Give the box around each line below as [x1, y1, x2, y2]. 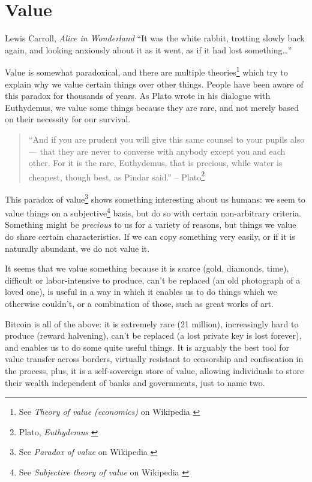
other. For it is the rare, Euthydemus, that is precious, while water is [28, 156, 283, 169]
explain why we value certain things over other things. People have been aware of [5, 77, 304, 90]
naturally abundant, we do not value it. [5, 242, 150, 254]
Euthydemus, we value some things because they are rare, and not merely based [5, 101, 299, 113]
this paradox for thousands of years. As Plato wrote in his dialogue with [5, 89, 271, 102]
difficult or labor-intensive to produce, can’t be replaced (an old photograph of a [5, 273, 301, 286]
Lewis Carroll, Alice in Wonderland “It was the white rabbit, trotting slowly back [5, 32, 305, 44]
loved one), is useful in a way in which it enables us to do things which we [5, 285, 277, 298]
